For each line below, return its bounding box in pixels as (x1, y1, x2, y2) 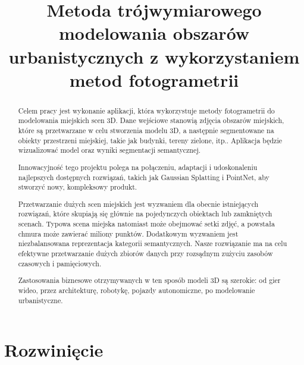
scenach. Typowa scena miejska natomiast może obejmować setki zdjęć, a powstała (18, 219, 275, 229)
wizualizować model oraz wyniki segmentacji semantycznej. (18, 145, 201, 155)
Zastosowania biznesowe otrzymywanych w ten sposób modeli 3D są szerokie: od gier (18, 275, 281, 285)
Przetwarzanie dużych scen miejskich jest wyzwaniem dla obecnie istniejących (18, 199, 259, 209)
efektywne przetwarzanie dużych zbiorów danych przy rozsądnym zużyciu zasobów (18, 248, 273, 259)
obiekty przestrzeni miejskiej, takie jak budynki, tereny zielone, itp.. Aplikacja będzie (18, 135, 282, 145)
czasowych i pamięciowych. (18, 258, 102, 268)
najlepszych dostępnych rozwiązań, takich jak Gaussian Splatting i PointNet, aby (18, 172, 269, 182)
